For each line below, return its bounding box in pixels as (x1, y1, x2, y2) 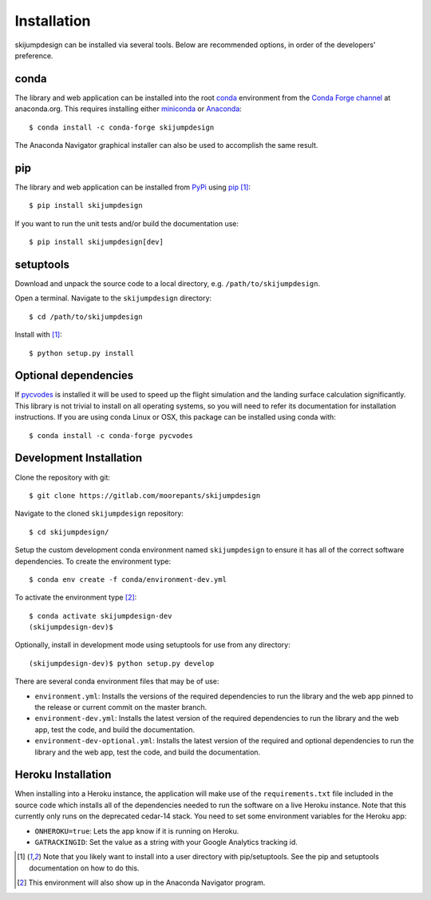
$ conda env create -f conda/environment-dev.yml (29, 575, 227, 583)
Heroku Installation (14, 768, 112, 782)
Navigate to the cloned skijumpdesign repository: (14, 508, 184, 519)
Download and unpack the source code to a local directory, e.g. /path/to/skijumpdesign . (14, 279, 321, 288)
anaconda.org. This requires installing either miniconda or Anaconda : (14, 104, 243, 113)
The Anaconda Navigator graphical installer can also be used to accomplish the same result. (14, 141, 318, 150)
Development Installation (14, 452, 143, 465)
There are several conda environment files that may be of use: (14, 676, 219, 687)
